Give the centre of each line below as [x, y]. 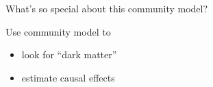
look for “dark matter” [69, 54]
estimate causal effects [68, 77]
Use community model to [58, 31]
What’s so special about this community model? [107, 8]
